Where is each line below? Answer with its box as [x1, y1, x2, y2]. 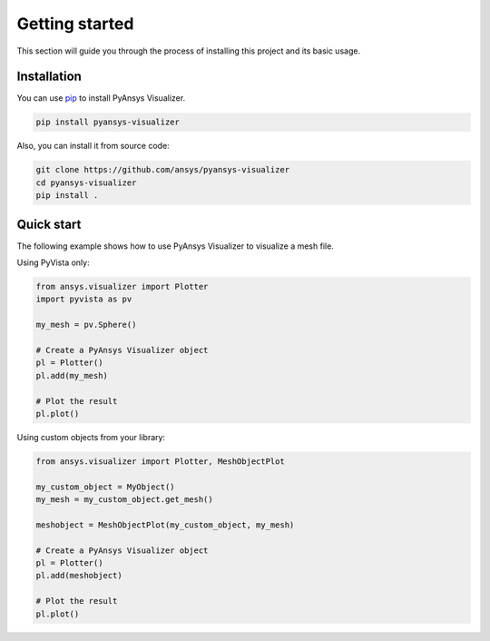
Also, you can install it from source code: [16, 141, 170, 152]
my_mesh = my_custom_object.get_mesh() [35, 495, 213, 505]
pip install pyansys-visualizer [35, 117, 181, 127]
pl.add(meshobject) [35, 570, 122, 581]
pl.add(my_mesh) [35, 370, 109, 380]
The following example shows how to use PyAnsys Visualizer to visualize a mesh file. [16, 241, 335, 251]
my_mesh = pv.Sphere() [35, 320, 137, 330]
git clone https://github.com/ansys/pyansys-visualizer [35, 164, 290, 175]
